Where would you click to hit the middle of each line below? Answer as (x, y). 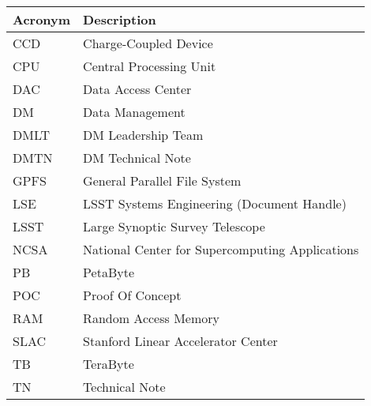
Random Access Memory (151, 318)
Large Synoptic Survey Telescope (174, 226)
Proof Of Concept (132, 295)
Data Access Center (137, 89)
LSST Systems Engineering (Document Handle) (215, 203)
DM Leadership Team (143, 135)
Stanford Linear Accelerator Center (180, 341)
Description (120, 19)
